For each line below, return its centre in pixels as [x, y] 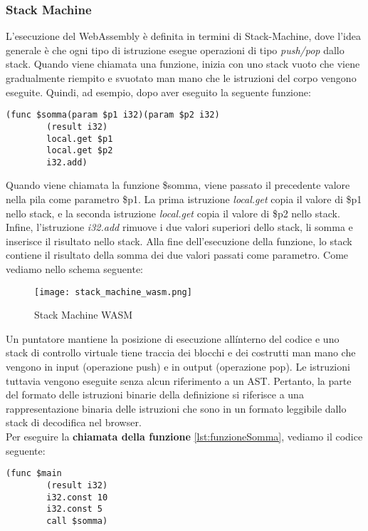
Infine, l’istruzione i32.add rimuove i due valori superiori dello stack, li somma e [179, 227]
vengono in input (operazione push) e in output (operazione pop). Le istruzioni [178, 367]
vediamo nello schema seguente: [75, 269]
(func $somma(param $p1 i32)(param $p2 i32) [113, 115]
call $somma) [77, 521]
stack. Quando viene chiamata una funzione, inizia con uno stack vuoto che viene [183, 64]
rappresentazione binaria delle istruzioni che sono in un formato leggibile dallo [176, 408]
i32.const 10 [77, 497]
